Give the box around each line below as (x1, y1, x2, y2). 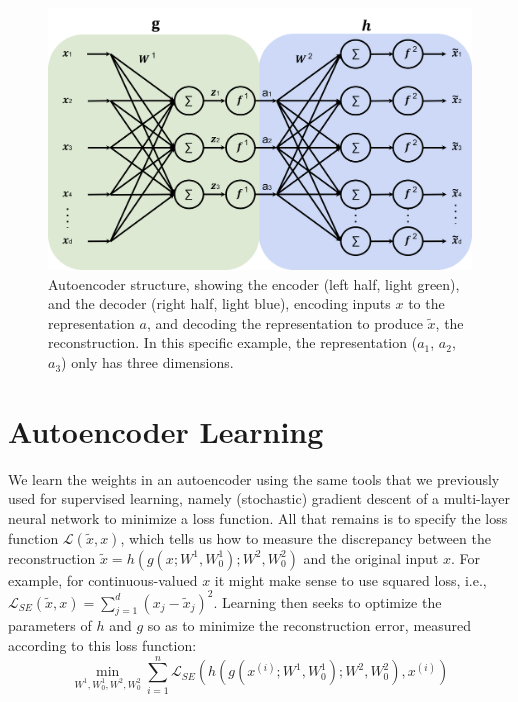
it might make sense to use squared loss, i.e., (214, 569, 487, 590)
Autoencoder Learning (8, 410, 324, 451)
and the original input (303, 547, 439, 568)
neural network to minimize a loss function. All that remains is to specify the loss (8, 507, 508, 528)
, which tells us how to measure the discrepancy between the (120, 527, 491, 548)
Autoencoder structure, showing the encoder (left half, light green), (48, 273, 460, 294)
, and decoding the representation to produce (146, 312, 423, 333)
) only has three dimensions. (61, 352, 234, 373)
